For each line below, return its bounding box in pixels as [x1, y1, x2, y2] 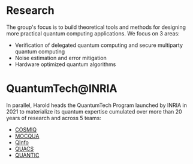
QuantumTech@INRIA [6, 82, 118, 96]
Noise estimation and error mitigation [14, 54, 107, 61]
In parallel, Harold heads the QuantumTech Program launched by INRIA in [6, 102, 187, 109]
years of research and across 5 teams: [6, 114, 102, 121]
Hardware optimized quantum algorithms [14, 61, 116, 68]
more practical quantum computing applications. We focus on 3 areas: [6, 29, 180, 37]
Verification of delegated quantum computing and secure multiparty [14, 41, 183, 49]
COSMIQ [14, 126, 37, 133]
